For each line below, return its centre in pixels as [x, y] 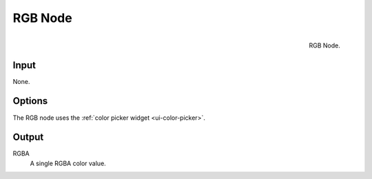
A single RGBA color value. [68, 163]
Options [30, 101]
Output [28, 137]
